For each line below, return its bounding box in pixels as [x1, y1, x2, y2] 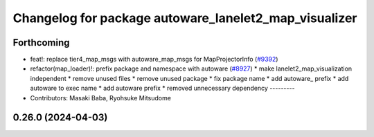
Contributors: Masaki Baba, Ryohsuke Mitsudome [30, 93, 171, 102]
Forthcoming [12, 37, 70, 48]
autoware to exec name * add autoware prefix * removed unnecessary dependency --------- [30, 84, 295, 93]
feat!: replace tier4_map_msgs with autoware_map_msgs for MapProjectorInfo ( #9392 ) [30, 55, 278, 64]
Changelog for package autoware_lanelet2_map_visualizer [12, 10, 357, 26]
